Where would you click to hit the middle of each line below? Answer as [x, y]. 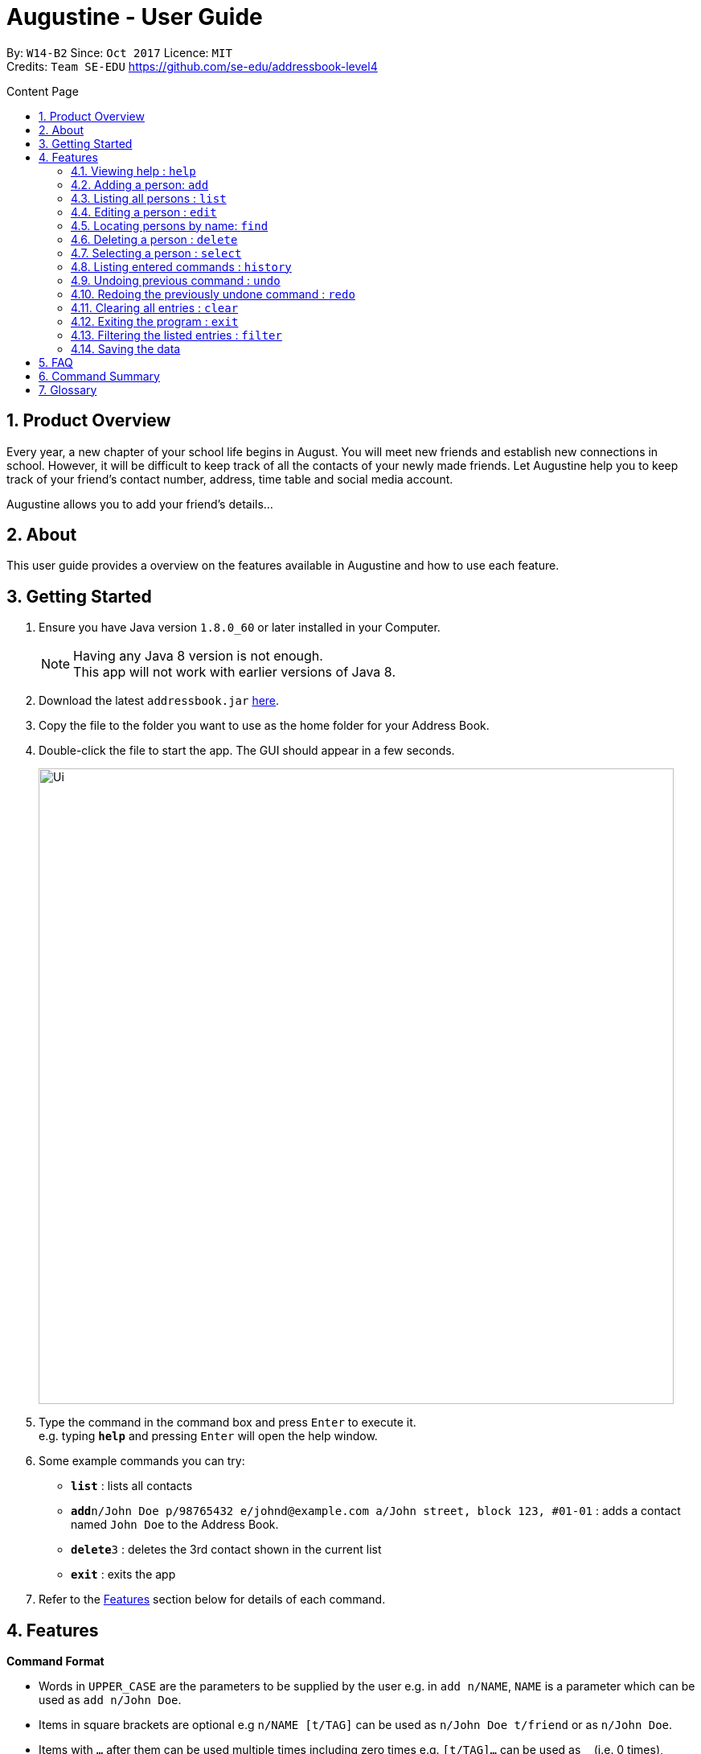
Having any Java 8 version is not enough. [198, 656]
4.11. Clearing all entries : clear [155, 307]
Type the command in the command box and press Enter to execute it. [228, 1423]
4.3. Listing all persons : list [149, 198]
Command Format [55, 1661]
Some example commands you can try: [142, 1461]
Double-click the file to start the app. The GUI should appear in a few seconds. [247, 751]
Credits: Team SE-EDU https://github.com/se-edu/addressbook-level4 [192, 66]
